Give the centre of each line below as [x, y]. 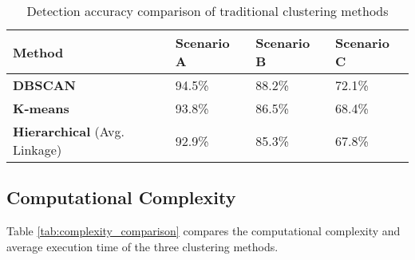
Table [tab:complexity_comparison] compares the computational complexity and [204, 231]
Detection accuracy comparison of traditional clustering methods [207, 11]
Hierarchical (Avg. [69, 131]
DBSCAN [45, 85]
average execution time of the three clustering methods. [142, 246]
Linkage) [38, 150]
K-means [41, 108]
